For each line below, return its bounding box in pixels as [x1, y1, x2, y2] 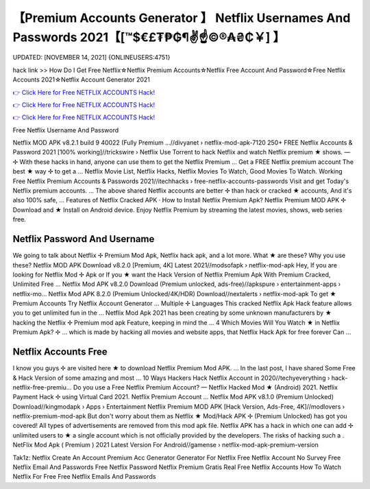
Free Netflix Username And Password [12, 126, 119, 134]
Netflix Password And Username [12, 233, 155, 245]
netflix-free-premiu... [12, 383, 72, 391]
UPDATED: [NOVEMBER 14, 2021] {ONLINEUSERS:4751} [12, 53, 171, 62]
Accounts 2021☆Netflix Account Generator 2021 [12, 75, 151, 84]
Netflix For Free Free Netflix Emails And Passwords [12, 473, 156, 481]
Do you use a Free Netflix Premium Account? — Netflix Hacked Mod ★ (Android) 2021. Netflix [73, 383, 338, 391]
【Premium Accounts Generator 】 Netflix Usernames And [12, 10, 351, 25]
